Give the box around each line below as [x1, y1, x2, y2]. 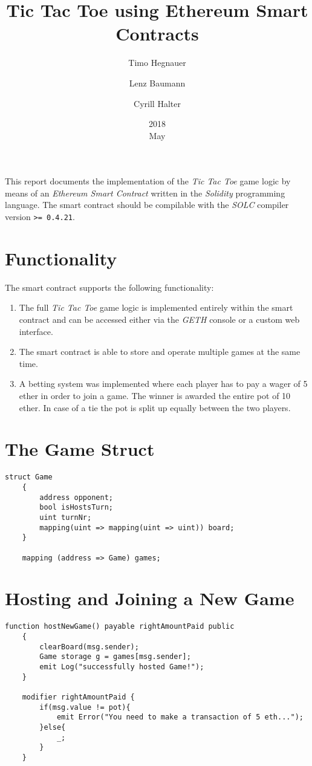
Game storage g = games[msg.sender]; [39, 652, 191, 661]
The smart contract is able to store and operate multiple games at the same [19, 345, 301, 358]
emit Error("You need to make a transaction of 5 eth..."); [56, 713, 304, 722]
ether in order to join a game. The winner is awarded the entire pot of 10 [19, 389, 291, 401]
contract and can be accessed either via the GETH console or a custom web [19, 313, 300, 326]
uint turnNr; [39, 513, 92, 522]
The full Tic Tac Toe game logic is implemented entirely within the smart [19, 301, 293, 314]
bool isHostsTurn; [39, 503, 113, 512]
